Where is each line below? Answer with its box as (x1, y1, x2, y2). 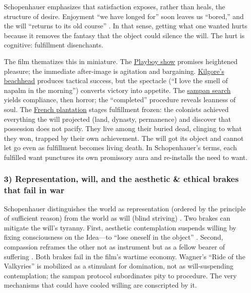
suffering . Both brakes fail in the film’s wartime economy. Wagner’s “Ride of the (4, 251, 246, 261)
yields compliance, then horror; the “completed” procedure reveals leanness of (4, 94, 236, 105)
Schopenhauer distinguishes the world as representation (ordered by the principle (4, 203, 246, 213)
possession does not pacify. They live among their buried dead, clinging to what (4, 123, 242, 134)
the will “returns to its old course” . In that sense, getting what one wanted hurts (4, 21, 248, 31)
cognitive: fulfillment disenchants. (4, 40, 103, 50)
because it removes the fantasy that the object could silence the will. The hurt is (4, 30, 245, 40)
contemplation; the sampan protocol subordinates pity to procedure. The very (4, 270, 237, 280)
